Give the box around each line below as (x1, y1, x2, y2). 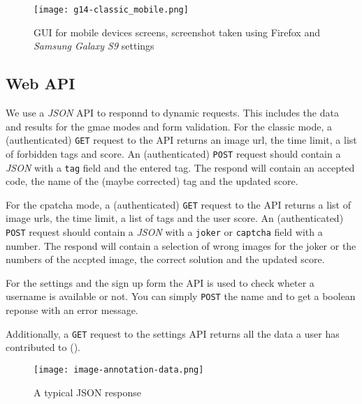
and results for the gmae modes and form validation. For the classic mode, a (6, 119, 332, 133)
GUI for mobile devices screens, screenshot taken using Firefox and (34, 24, 320, 39)
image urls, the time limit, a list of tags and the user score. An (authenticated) (6, 211, 344, 225)
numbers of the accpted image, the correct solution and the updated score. (6, 252, 325, 267)
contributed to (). (6, 340, 81, 354)
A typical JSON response (34, 384, 141, 399)
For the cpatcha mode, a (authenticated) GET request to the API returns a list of (6, 197, 351, 211)
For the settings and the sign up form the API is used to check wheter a (6, 275, 314, 290)
